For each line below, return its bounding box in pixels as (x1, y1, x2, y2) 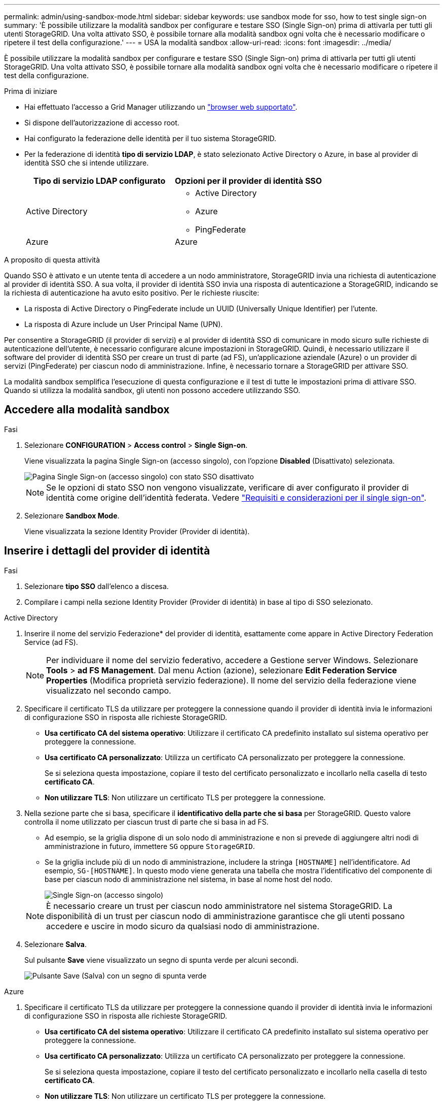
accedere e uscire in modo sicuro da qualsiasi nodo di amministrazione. (46, 921, 320, 931)
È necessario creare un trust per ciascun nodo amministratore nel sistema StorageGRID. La (46, 900, 392, 911)
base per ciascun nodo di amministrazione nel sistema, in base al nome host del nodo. (45, 874, 332, 884)
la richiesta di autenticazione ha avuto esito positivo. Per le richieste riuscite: (4, 288, 260, 297)
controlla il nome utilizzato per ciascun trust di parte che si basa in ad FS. (24, 817, 269, 826)
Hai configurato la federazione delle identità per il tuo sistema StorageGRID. (24, 134, 277, 143)
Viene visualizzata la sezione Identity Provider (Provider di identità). (24, 527, 250, 536)
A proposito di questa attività (4, 255, 100, 264)
